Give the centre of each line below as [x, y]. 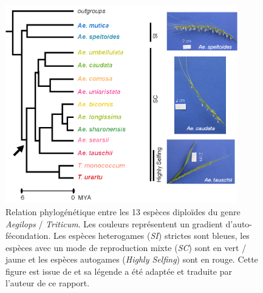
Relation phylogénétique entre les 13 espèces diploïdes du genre [123, 211]
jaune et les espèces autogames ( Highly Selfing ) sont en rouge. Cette [132, 259]
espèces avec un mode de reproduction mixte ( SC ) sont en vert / [126, 247]
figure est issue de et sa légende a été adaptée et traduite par [119, 271]
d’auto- [239, 223]
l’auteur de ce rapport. [48, 283]
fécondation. [28, 236]
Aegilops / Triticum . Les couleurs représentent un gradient [114, 223]
